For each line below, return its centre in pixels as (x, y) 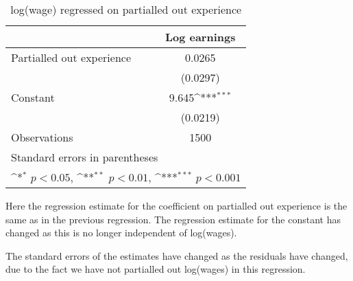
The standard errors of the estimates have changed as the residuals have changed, (177, 255)
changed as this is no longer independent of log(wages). (121, 233)
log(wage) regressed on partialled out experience (126, 9)
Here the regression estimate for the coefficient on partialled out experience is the (176, 205)
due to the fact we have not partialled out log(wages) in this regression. (156, 269)
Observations (42, 137)
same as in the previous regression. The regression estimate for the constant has (173, 219)
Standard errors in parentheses (85, 157)
